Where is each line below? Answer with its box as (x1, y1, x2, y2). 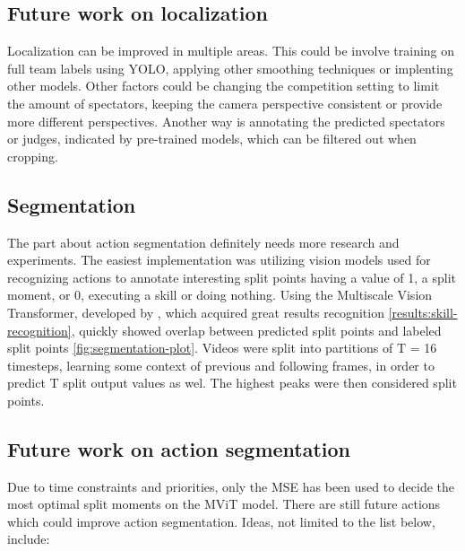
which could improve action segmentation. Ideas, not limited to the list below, (7, 512, 435, 530)
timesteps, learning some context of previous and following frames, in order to (7, 355, 435, 374)
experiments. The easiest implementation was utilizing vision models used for (7, 250, 431, 269)
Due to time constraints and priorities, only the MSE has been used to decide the (7, 477, 455, 495)
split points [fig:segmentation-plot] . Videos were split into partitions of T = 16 (7, 338, 437, 357)
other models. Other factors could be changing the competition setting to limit (7, 76, 440, 95)
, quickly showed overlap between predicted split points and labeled (71, 320, 442, 339)
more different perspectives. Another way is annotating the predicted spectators (7, 111, 445, 130)
